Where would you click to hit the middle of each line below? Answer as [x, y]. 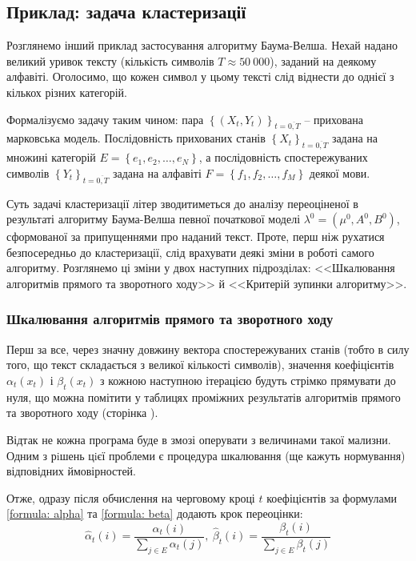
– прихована [334, 119]
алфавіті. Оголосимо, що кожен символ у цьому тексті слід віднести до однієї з [200, 76]
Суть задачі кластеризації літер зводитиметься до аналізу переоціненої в [182, 203]
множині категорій [51, 157]
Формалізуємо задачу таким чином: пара [105, 119]
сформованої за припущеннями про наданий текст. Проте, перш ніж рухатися [196, 236]
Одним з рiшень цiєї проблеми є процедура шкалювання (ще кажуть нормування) [206, 455]
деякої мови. [340, 172]
